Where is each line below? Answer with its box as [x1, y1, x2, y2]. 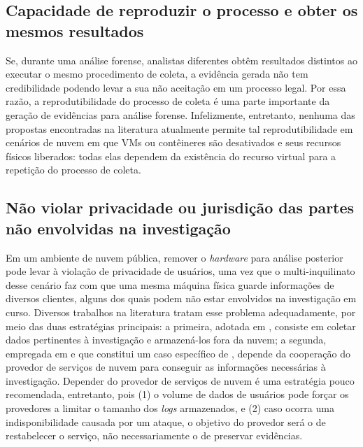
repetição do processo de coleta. [6, 162, 141, 177]
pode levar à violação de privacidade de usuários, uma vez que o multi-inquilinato [6, 264, 355, 278]
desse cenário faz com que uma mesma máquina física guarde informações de [6, 277, 334, 292]
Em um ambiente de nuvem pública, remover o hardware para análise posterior [6, 250, 343, 264]
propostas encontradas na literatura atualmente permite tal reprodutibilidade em [6, 121, 353, 136]
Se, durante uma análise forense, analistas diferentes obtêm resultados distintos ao [6, 52, 357, 67]
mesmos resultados [6, 20, 144, 41]
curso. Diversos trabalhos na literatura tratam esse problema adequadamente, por [6, 304, 356, 319]
